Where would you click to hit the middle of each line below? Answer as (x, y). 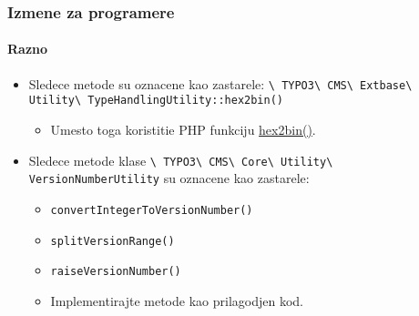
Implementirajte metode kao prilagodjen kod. (177, 300)
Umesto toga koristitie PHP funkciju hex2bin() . (183, 129)
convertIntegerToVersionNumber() (152, 210)
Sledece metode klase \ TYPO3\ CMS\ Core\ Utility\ (181, 160)
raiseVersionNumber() (116, 272)
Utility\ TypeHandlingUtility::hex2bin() (156, 101)
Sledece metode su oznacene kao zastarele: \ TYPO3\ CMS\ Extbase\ (220, 83)
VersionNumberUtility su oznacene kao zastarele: (169, 178)
